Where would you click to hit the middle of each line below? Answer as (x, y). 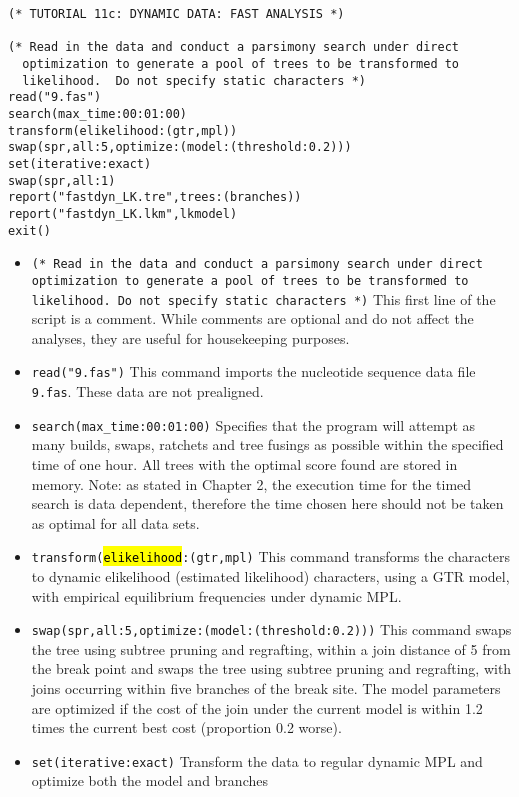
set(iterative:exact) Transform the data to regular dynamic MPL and (257, 760)
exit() (29, 230)
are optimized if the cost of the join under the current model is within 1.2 (257, 707)
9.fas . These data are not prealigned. (147, 391)
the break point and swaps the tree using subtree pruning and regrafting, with (271, 668)
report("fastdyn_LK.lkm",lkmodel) (123, 213)
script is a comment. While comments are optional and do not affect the (252, 318)
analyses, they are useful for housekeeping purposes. (190, 337)
